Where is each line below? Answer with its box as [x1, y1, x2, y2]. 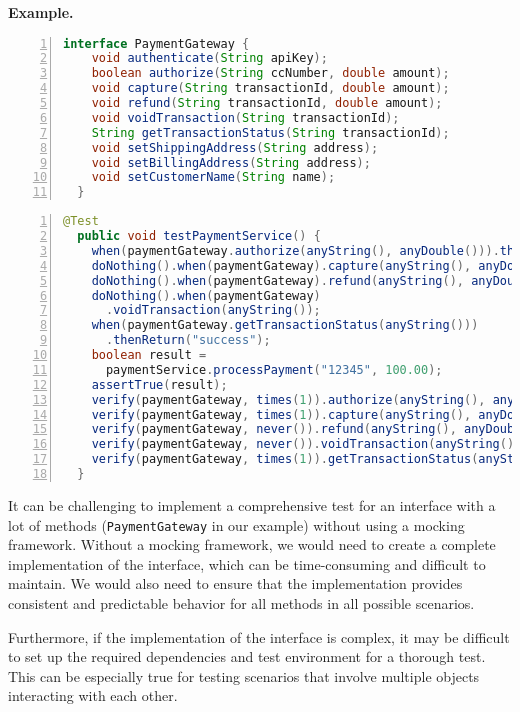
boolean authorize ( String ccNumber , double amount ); [91, 66, 450, 81]
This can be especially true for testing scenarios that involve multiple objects [8, 665, 480, 686]
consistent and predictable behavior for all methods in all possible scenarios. [8, 593, 475, 613]
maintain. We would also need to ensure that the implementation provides [8, 573, 463, 594]
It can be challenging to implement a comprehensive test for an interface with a [8, 494, 496, 515]
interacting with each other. [8, 685, 178, 706]
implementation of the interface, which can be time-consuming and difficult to [8, 553, 486, 574]
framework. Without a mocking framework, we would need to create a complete [8, 534, 496, 555]
